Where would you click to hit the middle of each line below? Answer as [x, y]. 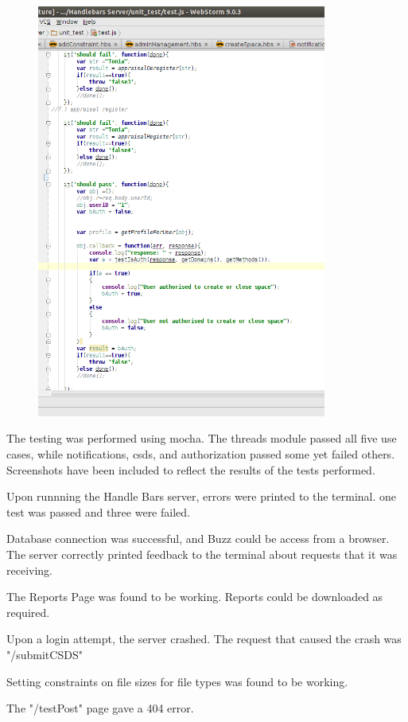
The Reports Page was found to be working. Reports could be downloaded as [195, 597]
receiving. [29, 570]
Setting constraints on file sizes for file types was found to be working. [177, 681]
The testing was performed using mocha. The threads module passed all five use [202, 438]
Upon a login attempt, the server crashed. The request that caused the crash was [204, 639]
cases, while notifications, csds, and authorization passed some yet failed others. [201, 454]
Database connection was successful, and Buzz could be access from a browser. [198, 539]
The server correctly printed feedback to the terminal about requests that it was [202, 554]
